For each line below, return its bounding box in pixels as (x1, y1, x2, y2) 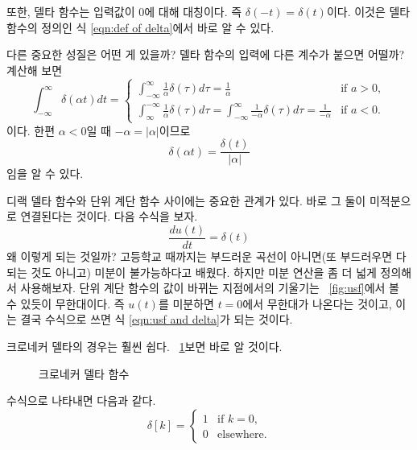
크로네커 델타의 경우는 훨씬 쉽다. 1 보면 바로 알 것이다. (6, 338, 283, 354)
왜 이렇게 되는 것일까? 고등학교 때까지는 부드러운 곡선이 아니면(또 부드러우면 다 (6, 248, 407, 265)
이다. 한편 (6, 122, 56, 138)
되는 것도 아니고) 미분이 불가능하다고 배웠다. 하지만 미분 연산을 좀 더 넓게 (6, 263, 377, 280)
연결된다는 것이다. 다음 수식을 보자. (20, 208, 198, 225)
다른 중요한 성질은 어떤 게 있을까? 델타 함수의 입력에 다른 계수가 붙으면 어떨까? (6, 46, 405, 63)
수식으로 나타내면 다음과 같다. (6, 392, 156, 409)
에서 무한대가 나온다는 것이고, (242, 295, 392, 312)
